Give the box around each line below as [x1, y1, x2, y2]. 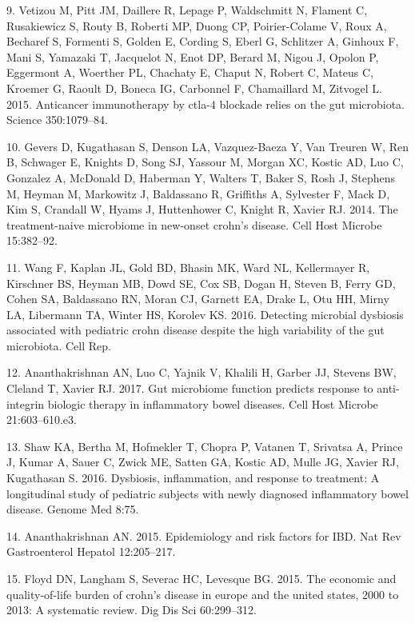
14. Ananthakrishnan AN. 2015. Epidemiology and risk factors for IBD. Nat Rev [6, 527, 401, 544]
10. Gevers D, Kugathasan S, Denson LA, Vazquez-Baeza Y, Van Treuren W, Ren [6, 138, 409, 154]
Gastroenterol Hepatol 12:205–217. [6, 543, 176, 560]
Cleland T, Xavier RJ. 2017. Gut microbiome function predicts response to [6, 380, 373, 397]
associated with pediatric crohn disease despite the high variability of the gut [6, 321, 385, 338]
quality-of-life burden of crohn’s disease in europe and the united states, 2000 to [6, 585, 399, 602]
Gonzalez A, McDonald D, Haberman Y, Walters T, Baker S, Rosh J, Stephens [6, 169, 395, 186]
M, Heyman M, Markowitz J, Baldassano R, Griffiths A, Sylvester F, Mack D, [6, 185, 390, 202]
